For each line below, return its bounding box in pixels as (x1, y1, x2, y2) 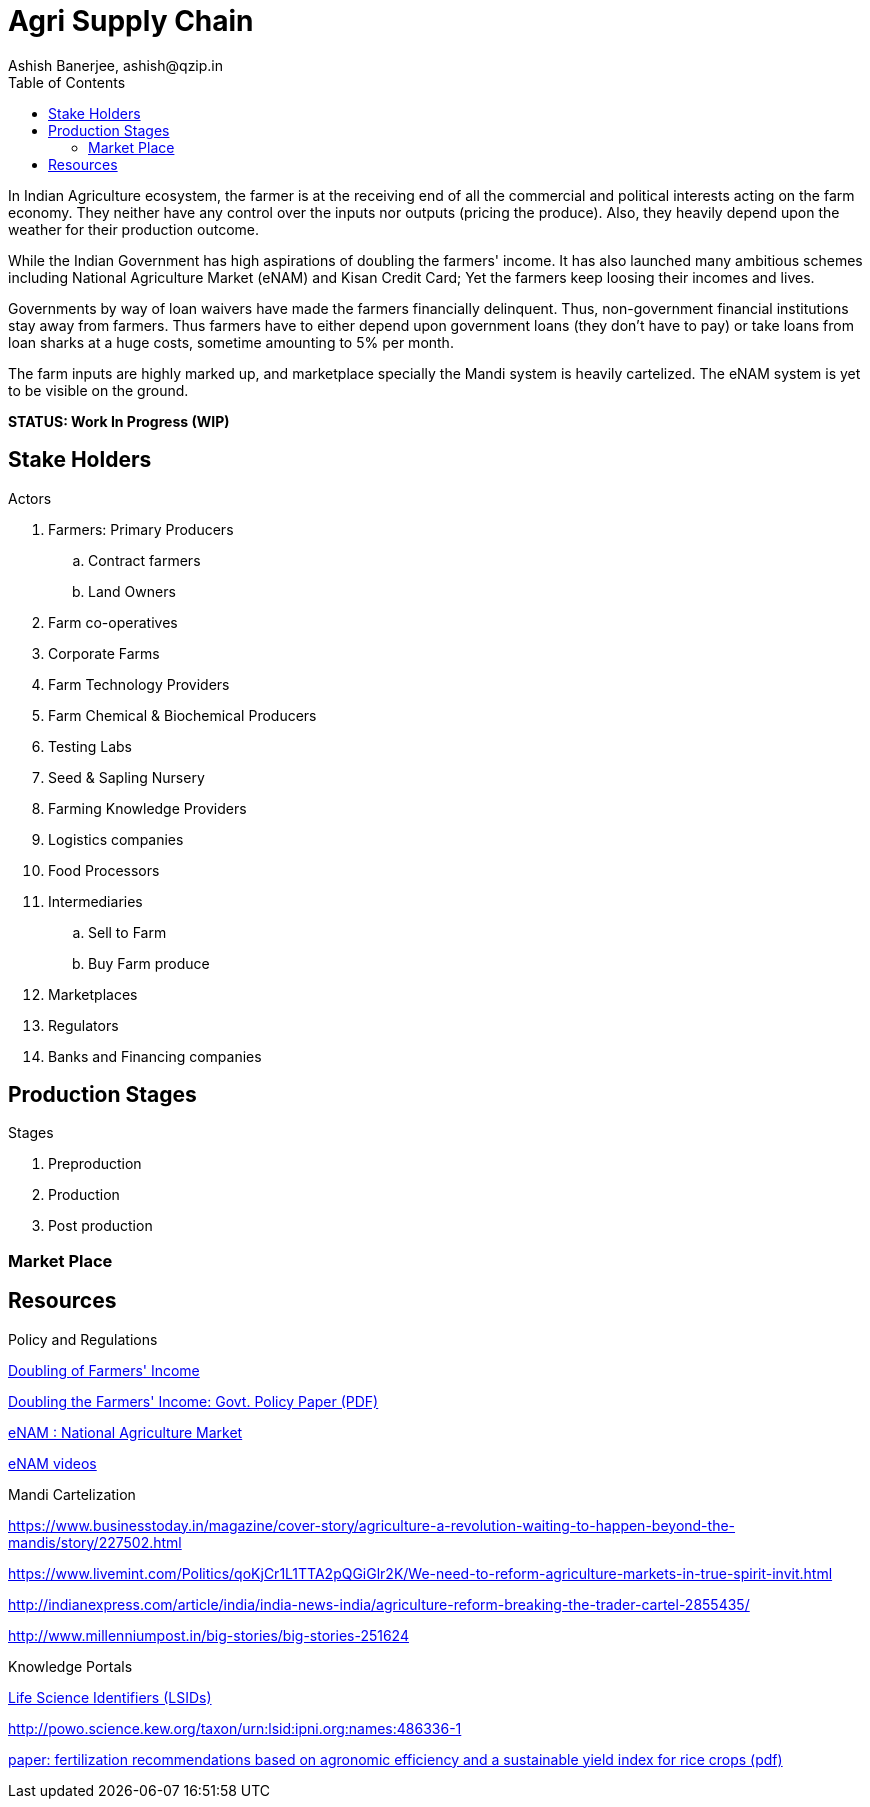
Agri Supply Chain (8, 4, 254, 38)
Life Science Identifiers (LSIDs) (8, 1688, 212, 1706)
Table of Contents (8, 73, 126, 91)
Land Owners (88, 582, 176, 600)
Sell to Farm (88, 923, 167, 941)
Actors (8, 489, 52, 507)
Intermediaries (48, 892, 143, 910)
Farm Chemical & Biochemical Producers (48, 706, 317, 724)
